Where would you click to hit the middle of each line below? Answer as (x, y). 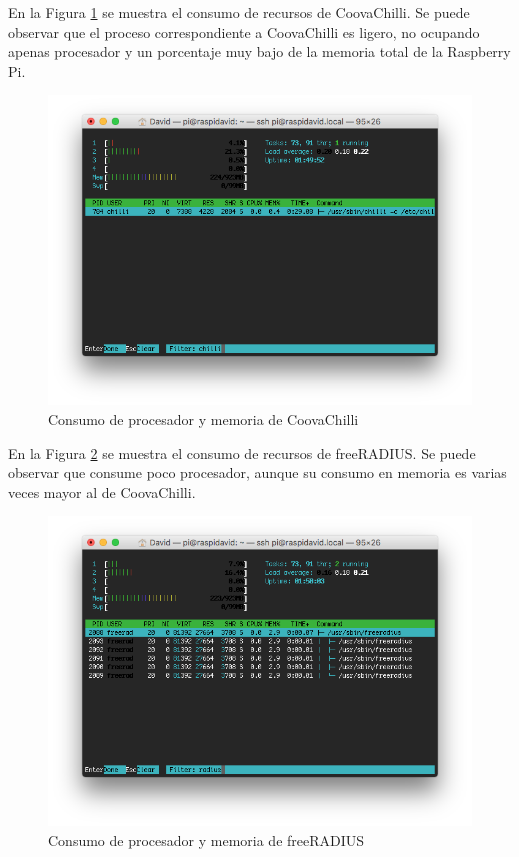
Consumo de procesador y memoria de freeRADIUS (206, 840)
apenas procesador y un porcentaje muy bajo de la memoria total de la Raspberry (259, 51)
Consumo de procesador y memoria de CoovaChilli (203, 419)
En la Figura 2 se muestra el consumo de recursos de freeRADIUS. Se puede (242, 452)
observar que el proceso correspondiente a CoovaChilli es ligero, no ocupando (244, 31)
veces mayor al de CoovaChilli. (102, 491)
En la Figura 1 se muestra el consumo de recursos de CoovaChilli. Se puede (239, 12)
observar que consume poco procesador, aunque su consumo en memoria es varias (257, 472)
